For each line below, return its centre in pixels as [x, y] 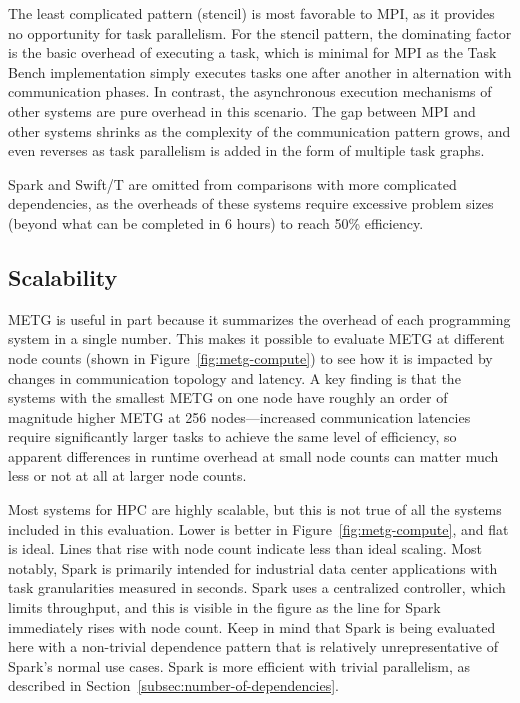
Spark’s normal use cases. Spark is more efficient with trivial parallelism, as [239, 665]
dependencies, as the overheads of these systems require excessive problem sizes [251, 203]
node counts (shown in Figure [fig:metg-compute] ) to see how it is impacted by [250, 357]
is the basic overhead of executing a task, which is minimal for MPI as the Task [252, 52]
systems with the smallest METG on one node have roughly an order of [228, 397]
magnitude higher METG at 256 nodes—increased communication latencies [239, 416]
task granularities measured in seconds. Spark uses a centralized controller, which [257, 587]
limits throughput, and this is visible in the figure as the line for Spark [224, 607]
